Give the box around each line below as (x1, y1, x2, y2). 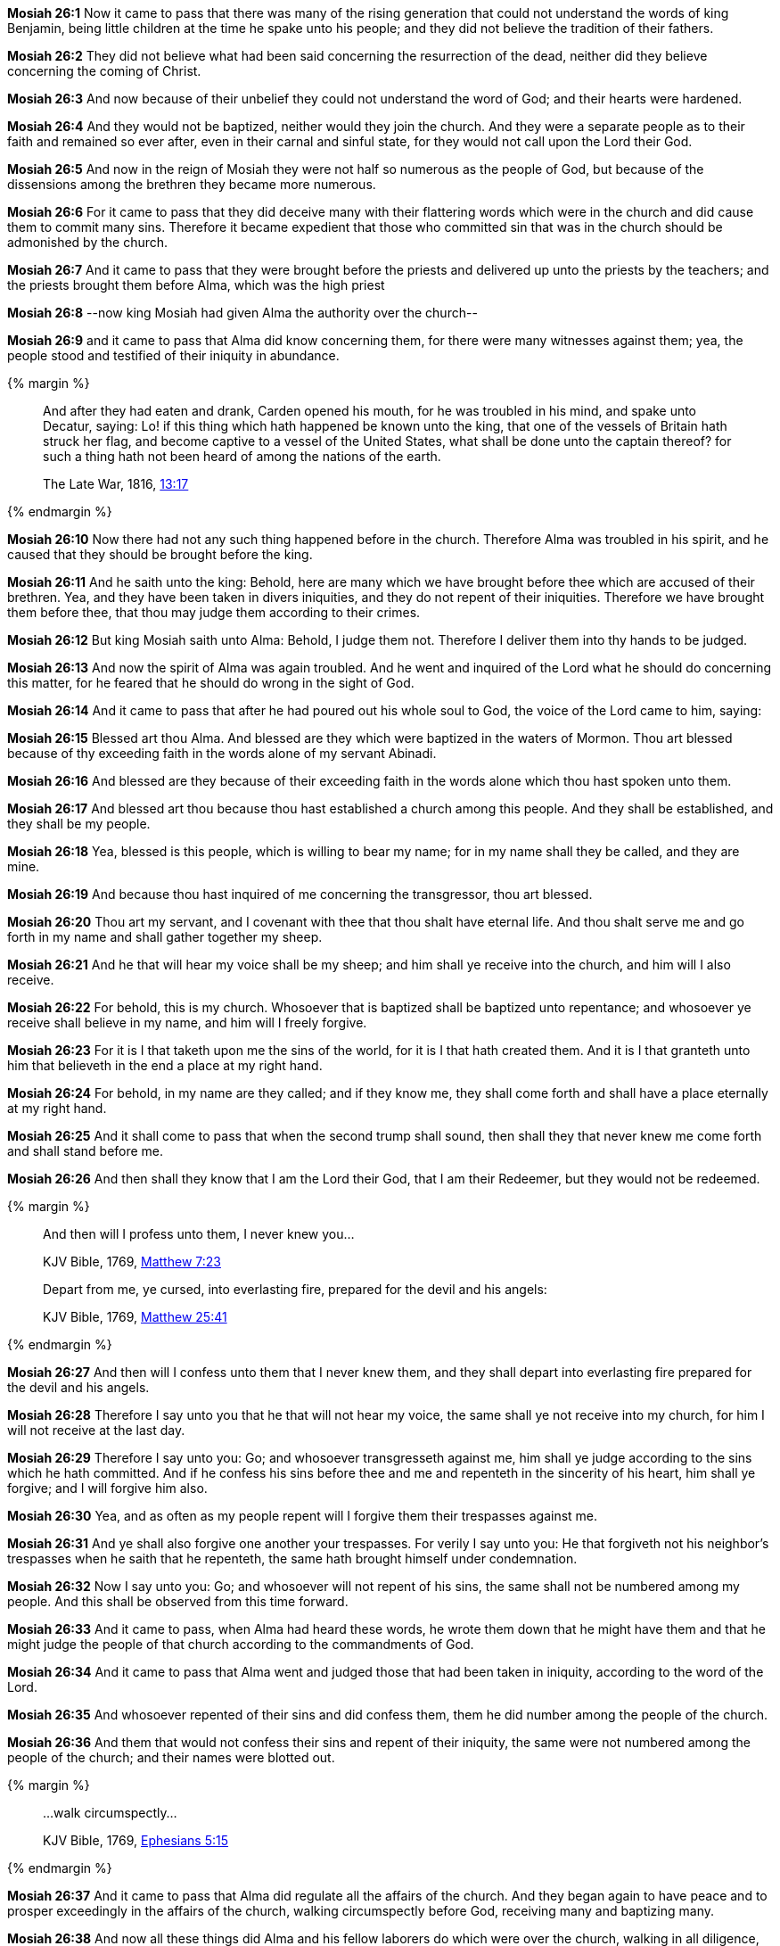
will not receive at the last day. (7, 1422, 185, 1438)
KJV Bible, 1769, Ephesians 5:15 (43, 1833, 229, 1848)
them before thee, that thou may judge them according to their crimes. (7, 605, 421, 620)
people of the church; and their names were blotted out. (7, 1750, 335, 1765)
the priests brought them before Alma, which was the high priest (7, 277, 385, 293)
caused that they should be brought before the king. (7, 547, 313, 562)
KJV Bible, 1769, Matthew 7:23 (43, 1254, 221, 1269)
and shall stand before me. (7, 1143, 164, 1159)
